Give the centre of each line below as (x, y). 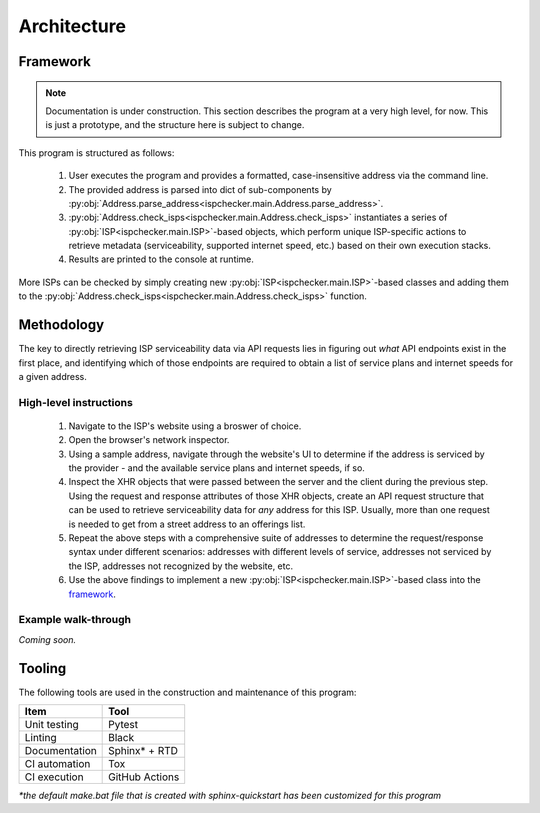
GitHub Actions (144, 777)
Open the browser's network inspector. (149, 440)
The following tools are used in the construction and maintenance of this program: (187, 692)
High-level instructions (76, 402)
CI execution (54, 777)
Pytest (123, 725)
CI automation (57, 764)
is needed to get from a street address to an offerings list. (187, 524)
